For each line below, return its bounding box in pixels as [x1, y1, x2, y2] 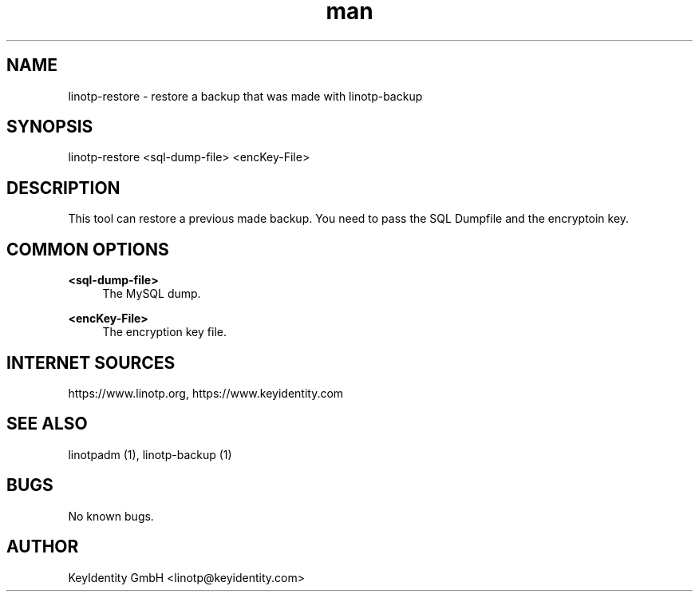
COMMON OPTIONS [6, 239, 169, 259]
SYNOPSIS [6, 117, 93, 137]
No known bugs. [68, 509, 154, 523]
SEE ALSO [6, 414, 88, 434]
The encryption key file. [102, 325, 227, 339]
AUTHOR [6, 537, 79, 557]
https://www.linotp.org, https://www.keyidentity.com [68, 386, 344, 400]
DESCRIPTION [6, 177, 120, 198]
